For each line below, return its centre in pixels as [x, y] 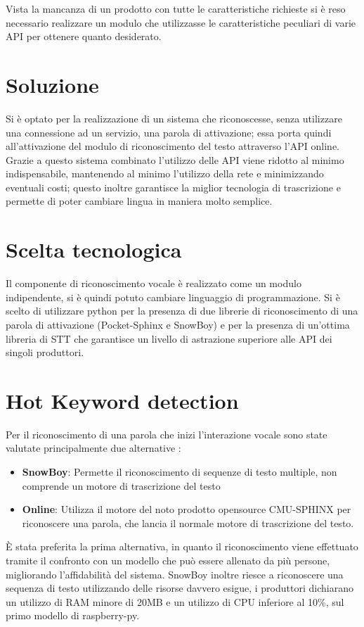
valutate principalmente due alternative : [93, 448]
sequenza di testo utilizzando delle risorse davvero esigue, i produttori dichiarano [180, 588]
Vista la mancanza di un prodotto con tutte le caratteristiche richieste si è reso [176, 8]
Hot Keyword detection [122, 400]
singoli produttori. [45, 352]
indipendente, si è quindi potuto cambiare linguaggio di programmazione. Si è [173, 297]
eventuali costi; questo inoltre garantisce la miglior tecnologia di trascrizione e [173, 187]
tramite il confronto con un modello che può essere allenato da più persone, [168, 560]
